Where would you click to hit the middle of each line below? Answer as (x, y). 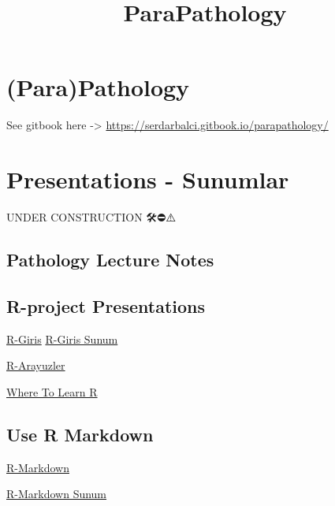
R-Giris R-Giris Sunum (62, 339)
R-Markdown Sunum (57, 494)
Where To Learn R (52, 391)
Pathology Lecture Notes (110, 260)
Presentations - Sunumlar (148, 179)
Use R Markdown (80, 434)
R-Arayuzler (36, 365)
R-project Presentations (106, 305)
